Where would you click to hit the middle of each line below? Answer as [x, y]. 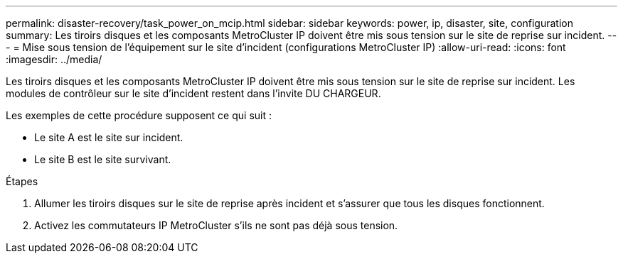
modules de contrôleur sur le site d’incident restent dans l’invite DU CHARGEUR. [193, 93]
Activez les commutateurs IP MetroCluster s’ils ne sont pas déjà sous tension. [216, 225]
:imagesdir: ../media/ [54, 59]
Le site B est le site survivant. [103, 159]
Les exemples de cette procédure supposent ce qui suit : [139, 115]
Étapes [22, 181]
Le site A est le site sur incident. [109, 137]
